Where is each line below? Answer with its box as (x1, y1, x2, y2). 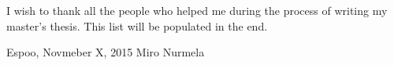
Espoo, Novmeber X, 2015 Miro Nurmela (6, 44, 205, 60)
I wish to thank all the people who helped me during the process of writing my (6, 2, 388, 18)
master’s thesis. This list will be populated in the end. (6, 17, 268, 34)
